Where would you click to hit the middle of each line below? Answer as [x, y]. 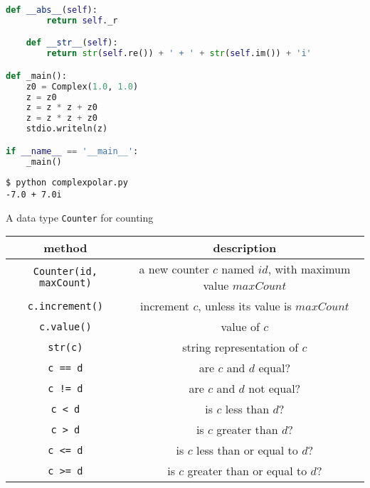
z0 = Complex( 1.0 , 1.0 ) [82, 86]
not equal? [275, 389]
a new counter [174, 269]
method [65, 248]
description [245, 248]
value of [240, 327]
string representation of [240, 347]
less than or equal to [247, 450]
